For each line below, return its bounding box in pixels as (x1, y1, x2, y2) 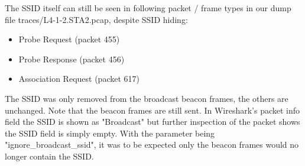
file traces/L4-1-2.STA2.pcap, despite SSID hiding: (5, 13, 188, 25)
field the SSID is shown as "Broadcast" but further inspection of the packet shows (5, 115, 300, 128)
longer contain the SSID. (5, 150, 94, 162)
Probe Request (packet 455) (18, 33, 120, 45)
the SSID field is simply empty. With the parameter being (5, 127, 215, 139)
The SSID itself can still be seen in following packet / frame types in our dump (5, 2, 291, 14)
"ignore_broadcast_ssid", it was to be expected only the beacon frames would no (5, 138, 299, 151)
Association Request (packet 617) (18, 72, 139, 85)
